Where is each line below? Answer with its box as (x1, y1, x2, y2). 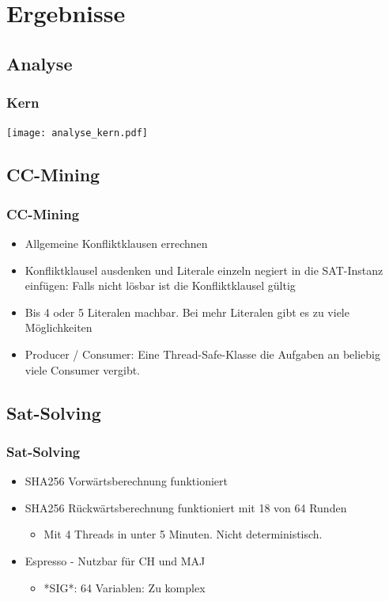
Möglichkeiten (25, 319, 93, 336)
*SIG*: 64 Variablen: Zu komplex (43, 579, 206, 595)
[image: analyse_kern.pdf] (6, 127, 148, 139)
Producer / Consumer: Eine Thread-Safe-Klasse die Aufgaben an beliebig (25, 346, 380, 362)
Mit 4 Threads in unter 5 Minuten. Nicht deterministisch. (43, 526, 323, 542)
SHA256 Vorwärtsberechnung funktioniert (25, 473, 228, 489)
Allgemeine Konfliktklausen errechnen (25, 235, 208, 252)
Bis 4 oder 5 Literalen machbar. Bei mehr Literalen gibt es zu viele (25, 303, 349, 320)
